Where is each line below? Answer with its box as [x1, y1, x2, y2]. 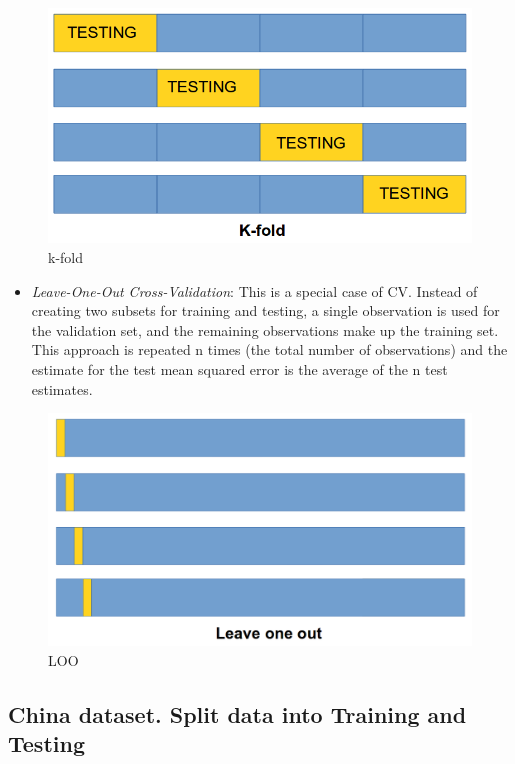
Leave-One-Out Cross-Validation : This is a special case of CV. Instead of [31, 280, 478, 301]
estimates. [31, 378, 93, 399]
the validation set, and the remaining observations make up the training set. [31, 319, 499, 340]
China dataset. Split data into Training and [8, 698, 467, 729]
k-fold [48, 246, 84, 267]
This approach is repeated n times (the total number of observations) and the [31, 339, 508, 360]
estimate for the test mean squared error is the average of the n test [31, 358, 448, 379]
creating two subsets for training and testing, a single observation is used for [31, 300, 500, 321]
